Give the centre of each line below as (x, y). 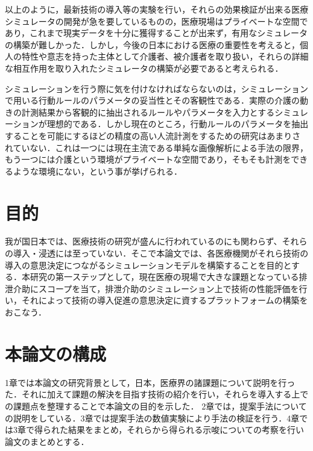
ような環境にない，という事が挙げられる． (97, 171)
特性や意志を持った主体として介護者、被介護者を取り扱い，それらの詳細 (165, 56)
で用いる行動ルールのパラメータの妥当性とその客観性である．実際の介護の (153, 100)
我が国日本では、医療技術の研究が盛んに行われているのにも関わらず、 (144, 241)
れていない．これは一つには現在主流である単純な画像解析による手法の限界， (157, 147)
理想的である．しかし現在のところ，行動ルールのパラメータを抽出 (178, 124)
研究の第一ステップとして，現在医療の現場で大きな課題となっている (164, 277)
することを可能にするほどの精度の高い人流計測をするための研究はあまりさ (153, 135)
